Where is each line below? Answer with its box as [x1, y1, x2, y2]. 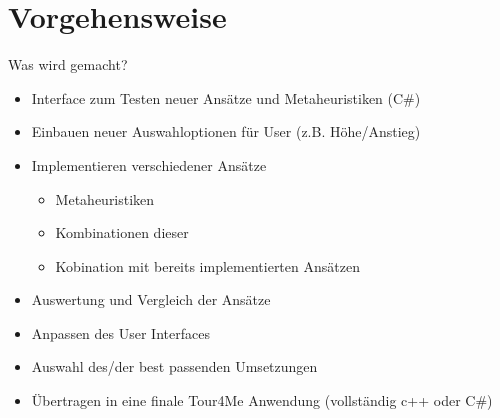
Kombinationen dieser [55, 222, 189, 243]
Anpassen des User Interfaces [31, 322, 210, 343]
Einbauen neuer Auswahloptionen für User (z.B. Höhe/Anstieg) [31, 121, 421, 142]
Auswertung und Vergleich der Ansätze [31, 289, 271, 310]
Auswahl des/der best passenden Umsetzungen [31, 356, 318, 377]
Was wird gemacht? [8, 54, 128, 75]
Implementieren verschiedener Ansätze [31, 154, 267, 175]
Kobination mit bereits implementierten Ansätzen [55, 255, 360, 276]
